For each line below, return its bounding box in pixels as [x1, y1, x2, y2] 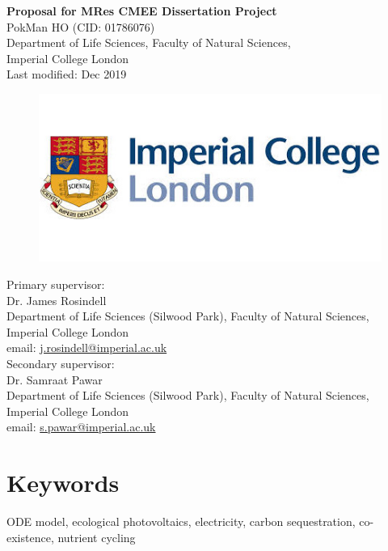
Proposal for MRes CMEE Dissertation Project [6, 2, 277, 19]
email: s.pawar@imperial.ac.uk [6, 418, 156, 435]
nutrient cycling [57, 528, 136, 545]
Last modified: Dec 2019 [6, 66, 127, 83]
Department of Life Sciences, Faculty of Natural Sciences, [6, 34, 291, 51]
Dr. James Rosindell [6, 291, 107, 308]
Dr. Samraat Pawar [6, 371, 103, 388]
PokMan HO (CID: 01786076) [6, 18, 155, 35]
